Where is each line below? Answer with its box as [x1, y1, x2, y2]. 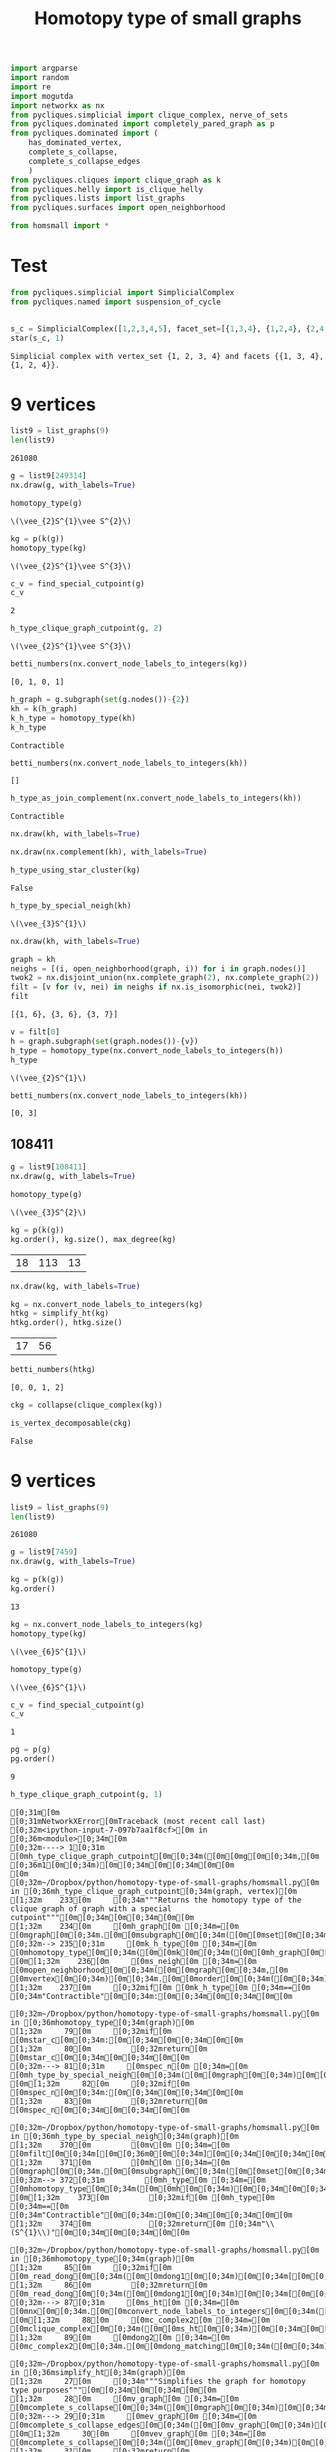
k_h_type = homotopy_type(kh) [10, 713, 137, 723]
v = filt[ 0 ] [10, 1027, 60, 1037]
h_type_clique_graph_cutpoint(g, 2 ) [10, 623, 163, 634]
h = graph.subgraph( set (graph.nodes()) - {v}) [10, 1036, 199, 1046]
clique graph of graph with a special [10, 1903, 172, 1914]
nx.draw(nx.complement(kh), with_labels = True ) [10, 847, 208, 857]
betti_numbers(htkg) [10, 1365, 97, 1375]
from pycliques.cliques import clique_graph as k [10, 175, 222, 185]
